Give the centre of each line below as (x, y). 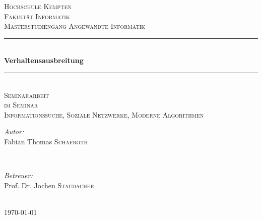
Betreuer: (18, 175)
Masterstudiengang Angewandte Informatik (75, 26)
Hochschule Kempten (38, 6)
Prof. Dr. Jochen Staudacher (49, 185)
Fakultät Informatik (37, 16)
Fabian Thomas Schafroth (46, 141)
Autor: (14, 131)
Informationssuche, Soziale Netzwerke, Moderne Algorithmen (104, 114)
